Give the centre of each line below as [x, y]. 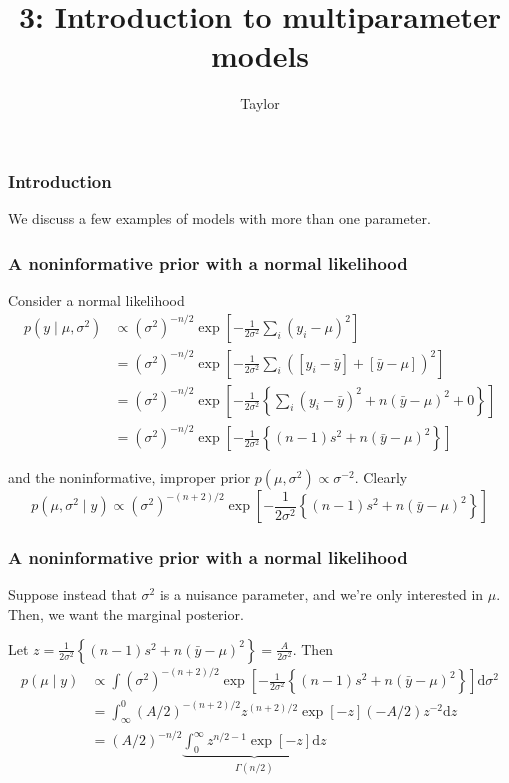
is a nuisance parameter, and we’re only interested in [321, 594]
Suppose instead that [72, 594]
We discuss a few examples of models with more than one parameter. [219, 218]
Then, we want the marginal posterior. [126, 614]
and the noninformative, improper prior [129, 477]
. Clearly [381, 477]
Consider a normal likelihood [96, 300]
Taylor [260, 103]
